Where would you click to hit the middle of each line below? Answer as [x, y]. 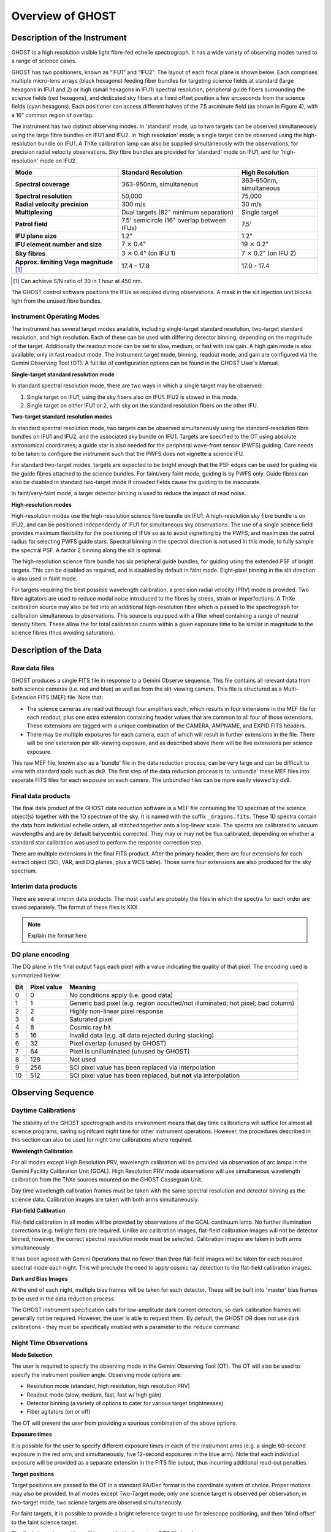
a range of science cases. [44, 61]
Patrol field [31, 224]
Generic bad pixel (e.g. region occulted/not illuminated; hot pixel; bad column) [182, 1003]
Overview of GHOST [64, 16]
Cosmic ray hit [90, 1027]
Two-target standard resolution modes [62, 417]
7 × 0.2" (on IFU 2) [269, 253]
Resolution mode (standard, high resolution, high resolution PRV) [108, 1386]
